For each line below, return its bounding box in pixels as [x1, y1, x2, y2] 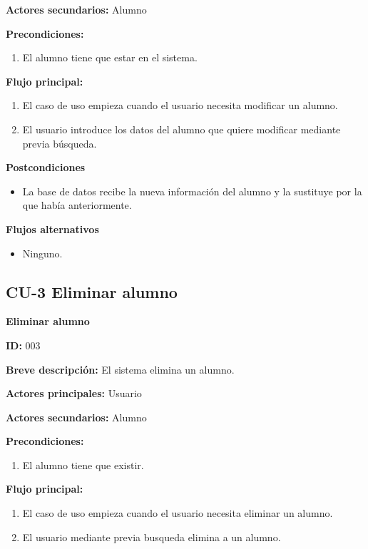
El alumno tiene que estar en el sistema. [22, 50, 198, 65]
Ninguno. [22, 245, 63, 260]
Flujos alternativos [6, 221, 99, 236]
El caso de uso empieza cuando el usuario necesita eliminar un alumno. [22, 506, 333, 520]
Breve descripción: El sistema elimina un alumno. [6, 361, 235, 376]
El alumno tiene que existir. [22, 457, 144, 472]
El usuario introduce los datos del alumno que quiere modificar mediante [22, 121, 341, 136]
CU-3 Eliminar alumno [6, 280, 178, 302]
